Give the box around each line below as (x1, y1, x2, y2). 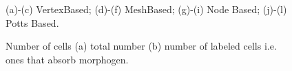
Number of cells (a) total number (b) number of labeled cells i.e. (6, 39, 277, 53)
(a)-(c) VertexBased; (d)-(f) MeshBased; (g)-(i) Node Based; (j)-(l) (6, 2, 287, 16)
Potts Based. (6, 15, 59, 30)
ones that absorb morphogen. (6, 52, 129, 66)
